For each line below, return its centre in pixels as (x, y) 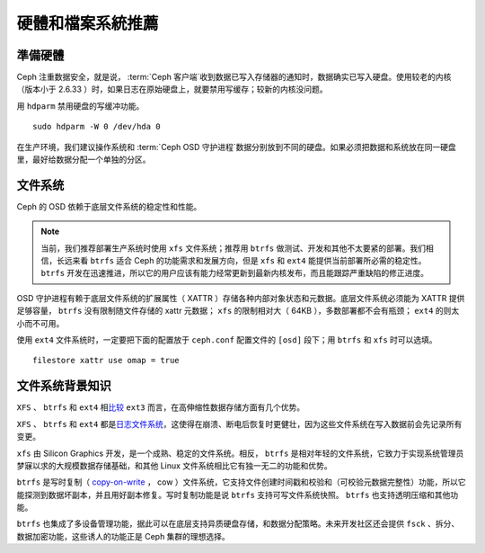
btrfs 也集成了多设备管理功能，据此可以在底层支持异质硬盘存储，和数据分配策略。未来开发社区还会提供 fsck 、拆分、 (238, 524)
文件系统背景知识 (64, 386)
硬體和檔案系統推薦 (88, 23)
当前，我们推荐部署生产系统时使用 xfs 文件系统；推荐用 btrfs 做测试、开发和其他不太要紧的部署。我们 (234, 248)
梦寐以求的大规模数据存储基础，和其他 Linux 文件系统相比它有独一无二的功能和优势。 (174, 465)
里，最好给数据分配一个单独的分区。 (84, 160)
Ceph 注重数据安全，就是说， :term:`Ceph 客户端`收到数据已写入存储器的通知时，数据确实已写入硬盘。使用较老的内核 (234, 77)
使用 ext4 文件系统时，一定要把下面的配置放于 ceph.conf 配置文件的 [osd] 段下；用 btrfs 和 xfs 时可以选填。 (227, 340)
